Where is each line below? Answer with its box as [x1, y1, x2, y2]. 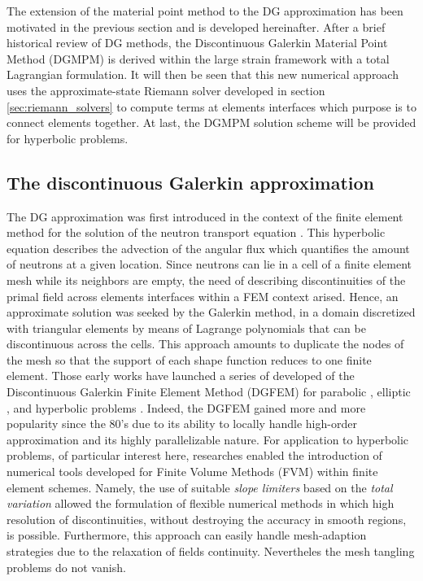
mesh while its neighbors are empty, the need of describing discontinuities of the [7, 271, 406, 288]
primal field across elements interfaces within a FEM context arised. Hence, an [7, 287, 399, 304]
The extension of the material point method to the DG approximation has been [7, 2, 403, 19]
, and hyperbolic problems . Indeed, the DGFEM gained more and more [7, 399, 366, 416]
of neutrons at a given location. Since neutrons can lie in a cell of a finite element [7, 256, 412, 273]
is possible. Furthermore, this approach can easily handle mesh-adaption [7, 526, 367, 544]
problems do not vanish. [7, 558, 126, 575]
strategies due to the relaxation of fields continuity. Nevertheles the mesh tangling [7, 543, 415, 560]
